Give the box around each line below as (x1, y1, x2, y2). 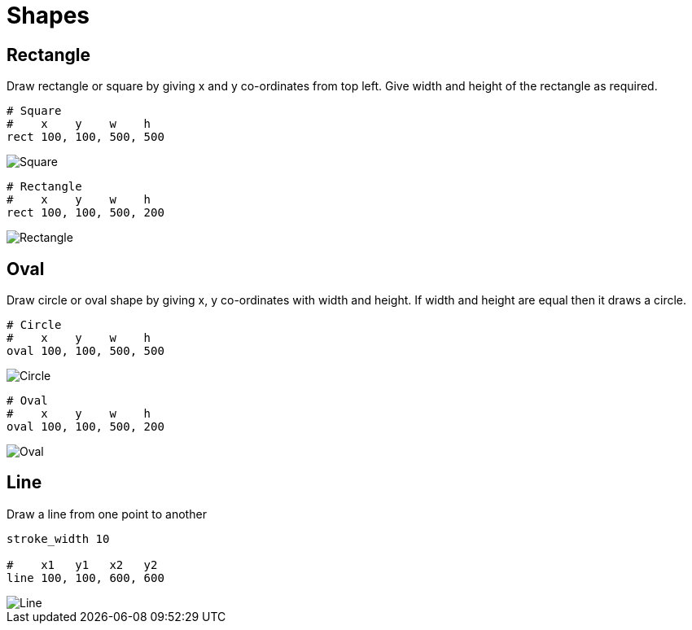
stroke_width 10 (7, 532, 110, 545)
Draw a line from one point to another (7, 506, 207, 521)
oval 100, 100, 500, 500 (7, 344, 164, 358)
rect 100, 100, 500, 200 (7, 206, 164, 220)
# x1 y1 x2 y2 (7, 558, 158, 571)
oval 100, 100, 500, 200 (7, 420, 164, 434)
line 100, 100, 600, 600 (7, 571, 164, 584)
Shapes (7, 2, 90, 29)
